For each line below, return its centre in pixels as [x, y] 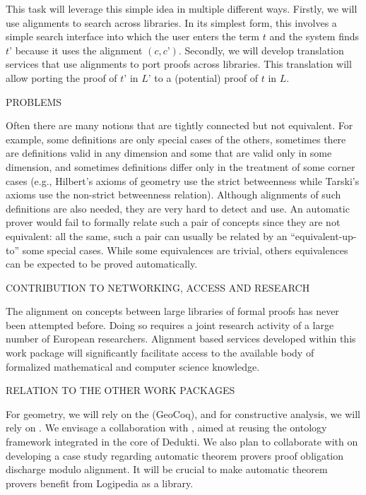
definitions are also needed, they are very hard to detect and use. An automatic [178, 208]
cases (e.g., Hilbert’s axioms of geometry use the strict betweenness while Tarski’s [183, 180]
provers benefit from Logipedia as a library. [100, 483]
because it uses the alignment [79, 50]
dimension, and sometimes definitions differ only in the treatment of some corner [181, 166]
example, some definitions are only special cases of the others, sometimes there [176, 139]
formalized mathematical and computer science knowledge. [133, 366]
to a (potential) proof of [206, 77]
